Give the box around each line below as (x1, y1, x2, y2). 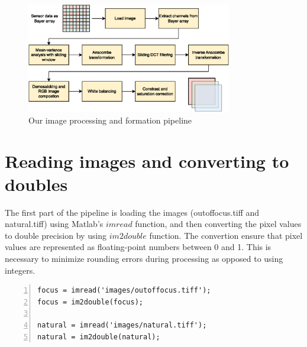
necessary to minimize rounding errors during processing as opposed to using (5, 252, 283, 265)
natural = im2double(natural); (37, 332, 160, 341)
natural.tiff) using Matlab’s (5, 218, 104, 230)
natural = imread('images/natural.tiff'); (37, 321, 207, 330)
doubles (5, 171, 68, 196)
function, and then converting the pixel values (135, 218, 302, 230)
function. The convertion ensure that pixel (149, 229, 303, 241)
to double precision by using (5, 229, 107, 241)
